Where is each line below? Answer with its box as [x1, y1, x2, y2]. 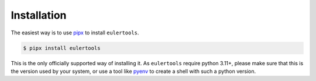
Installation [11, 9, 67, 22]
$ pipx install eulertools [23, 44, 101, 51]
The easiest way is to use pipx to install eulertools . [11, 29, 139, 36]
